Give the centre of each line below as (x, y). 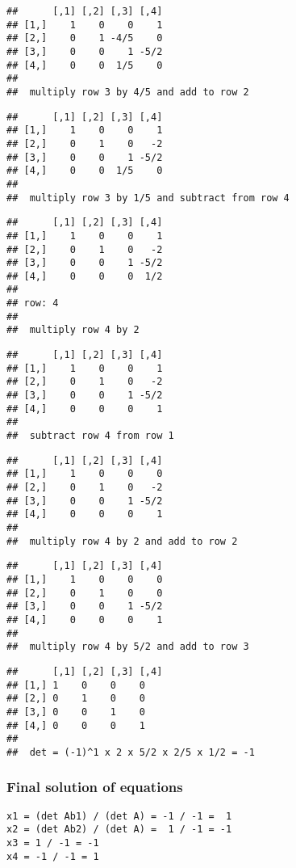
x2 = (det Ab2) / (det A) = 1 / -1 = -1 (119, 830)
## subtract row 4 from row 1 (90, 436)
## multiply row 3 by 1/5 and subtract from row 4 (148, 198)
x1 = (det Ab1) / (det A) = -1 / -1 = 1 (119, 816)
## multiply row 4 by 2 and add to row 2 (122, 541)
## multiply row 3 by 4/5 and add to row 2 (128, 92)
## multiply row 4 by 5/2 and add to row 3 (128, 647)
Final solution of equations (95, 787)
